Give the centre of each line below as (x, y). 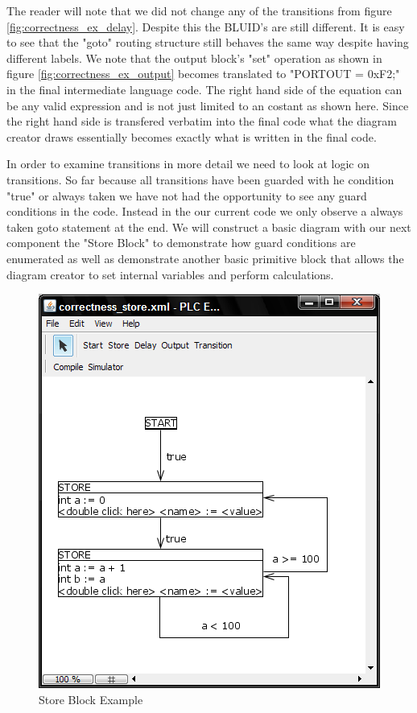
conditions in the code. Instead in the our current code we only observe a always (205, 211)
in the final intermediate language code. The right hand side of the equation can (204, 89)
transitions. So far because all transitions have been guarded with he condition (200, 179)
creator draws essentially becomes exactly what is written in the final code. (192, 136)
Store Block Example (91, 699)
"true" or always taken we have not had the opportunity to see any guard (187, 195)
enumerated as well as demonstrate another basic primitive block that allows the (205, 258)
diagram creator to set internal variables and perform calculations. (170, 274)
